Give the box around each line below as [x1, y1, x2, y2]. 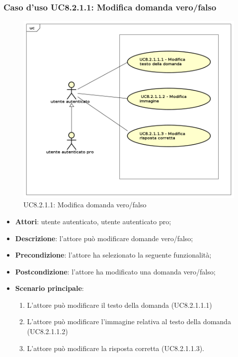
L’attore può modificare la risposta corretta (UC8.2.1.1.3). [27, 343, 204, 353]
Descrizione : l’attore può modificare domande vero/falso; [15, 233, 193, 243]
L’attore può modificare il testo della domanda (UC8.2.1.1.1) [27, 299, 212, 310]
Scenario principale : [15, 283, 84, 293]
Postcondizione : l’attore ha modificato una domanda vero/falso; [15, 266, 216, 276]
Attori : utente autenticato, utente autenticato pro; [15, 216, 171, 226]
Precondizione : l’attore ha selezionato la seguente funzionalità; [15, 250, 212, 260]
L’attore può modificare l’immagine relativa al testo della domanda [27, 316, 231, 327]
